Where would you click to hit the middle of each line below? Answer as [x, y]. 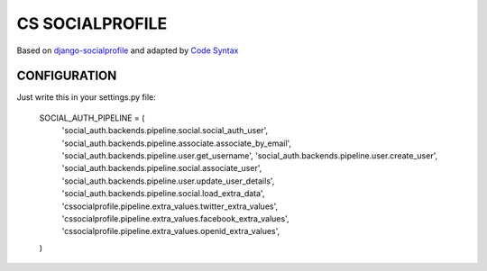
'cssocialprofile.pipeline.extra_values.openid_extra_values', [171, 231]
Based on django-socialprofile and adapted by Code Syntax [128, 50]
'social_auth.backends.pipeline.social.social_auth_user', [165, 131]
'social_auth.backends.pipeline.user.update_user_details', [168, 181]
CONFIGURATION [67, 76]
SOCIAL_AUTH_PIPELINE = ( [92, 118]
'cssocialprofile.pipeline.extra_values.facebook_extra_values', [175, 218]
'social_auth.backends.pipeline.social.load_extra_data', [163, 194]
